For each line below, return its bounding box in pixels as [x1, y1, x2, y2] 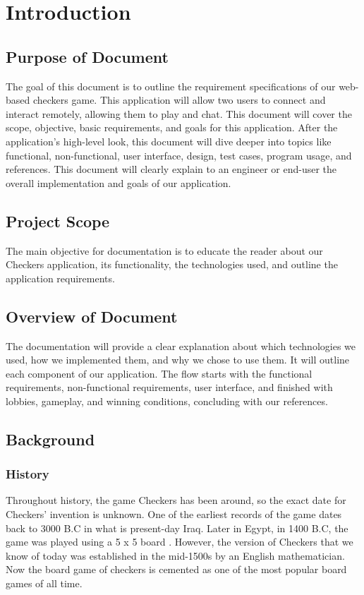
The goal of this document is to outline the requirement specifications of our [6, 78, 336, 93]
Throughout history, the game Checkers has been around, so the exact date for [6, 493, 346, 507]
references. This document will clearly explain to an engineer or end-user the [6, 162, 337, 176]
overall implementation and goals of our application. [6, 175, 231, 190]
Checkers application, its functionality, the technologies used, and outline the [6, 257, 338, 272]
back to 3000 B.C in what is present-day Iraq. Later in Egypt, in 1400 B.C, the [6, 520, 348, 535]
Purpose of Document [6, 45, 169, 67]
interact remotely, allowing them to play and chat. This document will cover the [6, 106, 352, 121]
